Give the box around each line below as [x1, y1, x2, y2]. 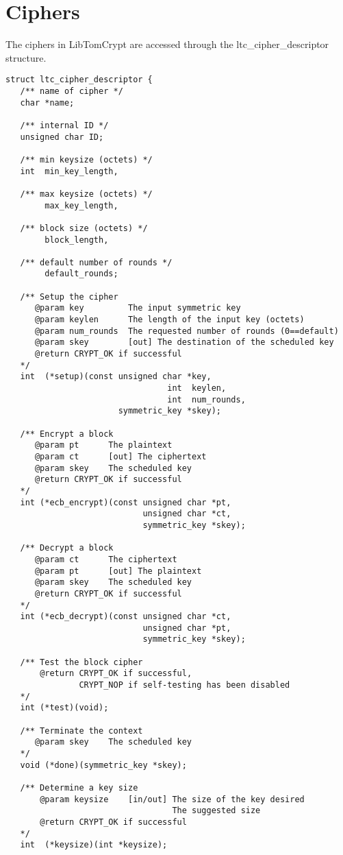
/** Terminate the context [20, 725, 143, 736]
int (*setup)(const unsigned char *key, [20, 372, 212, 382]
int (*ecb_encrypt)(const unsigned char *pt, [20, 497, 231, 507]
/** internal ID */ [20, 120, 109, 130]
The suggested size [172, 806, 261, 816]
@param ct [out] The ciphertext [34, 451, 207, 461]
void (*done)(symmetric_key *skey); [20, 760, 187, 770]
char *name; [20, 97, 75, 108]
